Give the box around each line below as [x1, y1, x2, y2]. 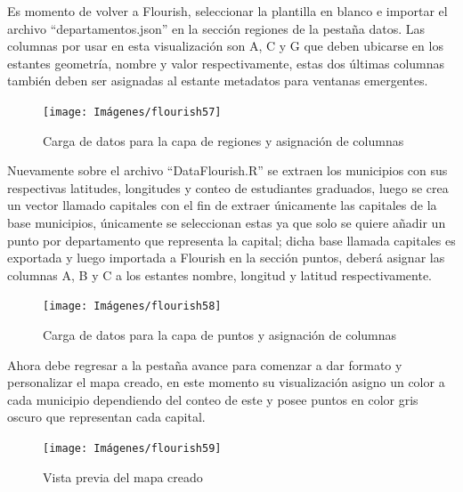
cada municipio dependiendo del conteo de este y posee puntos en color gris [7, 390, 418, 408]
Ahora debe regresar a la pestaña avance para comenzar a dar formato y [7, 355, 402, 374]
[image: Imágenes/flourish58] [43, 300, 222, 313]
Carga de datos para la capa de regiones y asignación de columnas [43, 131, 404, 149]
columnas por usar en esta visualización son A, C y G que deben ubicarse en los [7, 36, 443, 55]
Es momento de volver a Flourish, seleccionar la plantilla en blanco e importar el [7, 2, 448, 20]
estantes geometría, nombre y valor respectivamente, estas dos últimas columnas [7, 53, 445, 72]
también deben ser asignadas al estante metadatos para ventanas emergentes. [7, 71, 428, 90]
